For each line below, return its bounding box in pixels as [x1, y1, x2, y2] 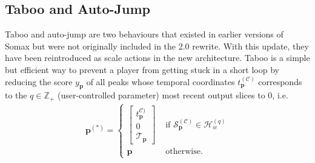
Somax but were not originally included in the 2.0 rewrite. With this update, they [5, 39, 309, 52]
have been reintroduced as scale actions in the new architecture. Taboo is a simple [5, 51, 310, 64]
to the [5, 89, 27, 101]
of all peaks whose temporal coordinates [86, 75, 235, 88]
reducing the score [5, 75, 73, 88]
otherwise [165, 147, 201, 156]
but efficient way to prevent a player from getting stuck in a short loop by [5, 63, 279, 75]
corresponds [258, 75, 302, 88]
